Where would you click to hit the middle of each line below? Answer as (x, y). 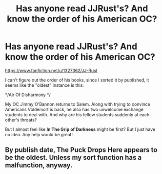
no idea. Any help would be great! (39, 134)
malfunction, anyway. (39, 165)
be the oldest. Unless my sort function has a (73, 158)
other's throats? (21, 120)
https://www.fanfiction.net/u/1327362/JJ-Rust (51, 70)
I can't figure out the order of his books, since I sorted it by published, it (77, 80)
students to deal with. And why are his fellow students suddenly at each (77, 114)
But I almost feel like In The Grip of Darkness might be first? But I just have (80, 129)
